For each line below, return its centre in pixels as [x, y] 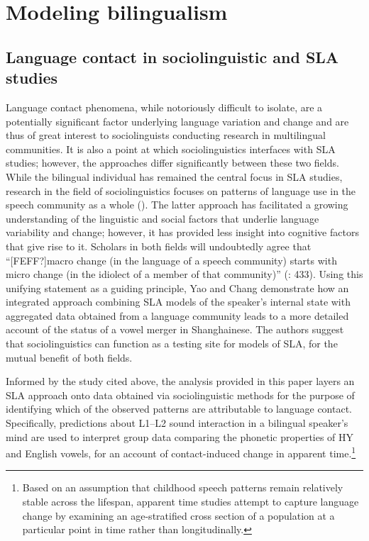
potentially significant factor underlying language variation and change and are [177, 121]
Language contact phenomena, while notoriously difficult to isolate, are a [164, 107]
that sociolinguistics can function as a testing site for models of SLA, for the [172, 344]
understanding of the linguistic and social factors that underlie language [163, 218]
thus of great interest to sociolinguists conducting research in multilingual [166, 135]
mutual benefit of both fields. [69, 357]
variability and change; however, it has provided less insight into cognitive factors [182, 232]
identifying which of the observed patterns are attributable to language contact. [179, 409]
